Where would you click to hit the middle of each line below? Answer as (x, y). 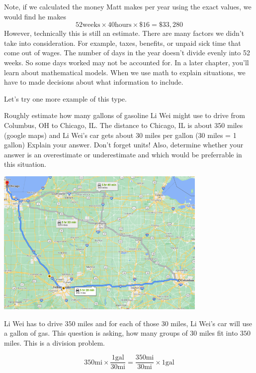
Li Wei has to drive (33, 323)
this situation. (25, 164)
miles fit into (218, 333)
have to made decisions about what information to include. (94, 82)
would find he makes (35, 16)
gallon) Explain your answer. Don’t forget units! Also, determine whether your (124, 145)
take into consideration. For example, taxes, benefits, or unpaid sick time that (123, 43)
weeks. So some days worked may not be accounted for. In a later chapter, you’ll (127, 62)
